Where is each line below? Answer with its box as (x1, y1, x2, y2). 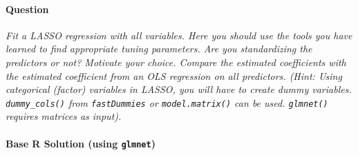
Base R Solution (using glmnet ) (6, 136, 156, 150)
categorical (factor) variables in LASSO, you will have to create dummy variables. (6, 82, 352, 96)
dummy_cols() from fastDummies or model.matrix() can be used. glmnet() (6, 95, 328, 110)
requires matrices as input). (6, 109, 122, 123)
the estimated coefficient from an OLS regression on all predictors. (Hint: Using (6, 68, 342, 83)
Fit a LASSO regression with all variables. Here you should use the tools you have (6, 28, 352, 42)
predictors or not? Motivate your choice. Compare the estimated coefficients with (6, 54, 346, 69)
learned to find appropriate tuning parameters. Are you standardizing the (6, 41, 312, 56)
